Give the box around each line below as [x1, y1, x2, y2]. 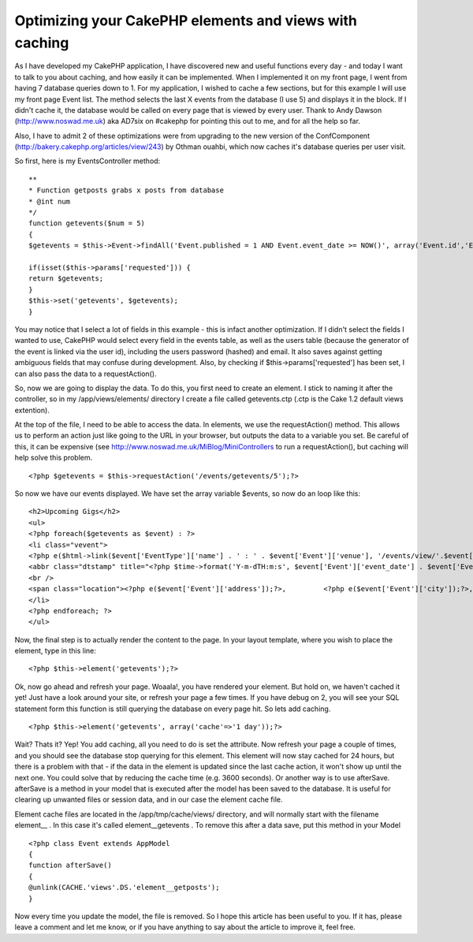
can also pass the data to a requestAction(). [14, 369, 157, 378]
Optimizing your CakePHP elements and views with [14, 12, 358, 29]
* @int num [28, 197, 71, 206]
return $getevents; [28, 274, 104, 283]
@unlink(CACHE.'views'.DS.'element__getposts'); [28, 883, 220, 892]
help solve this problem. [14, 453, 93, 463]
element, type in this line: [14, 646, 96, 656]
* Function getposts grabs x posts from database [28, 186, 225, 195]
